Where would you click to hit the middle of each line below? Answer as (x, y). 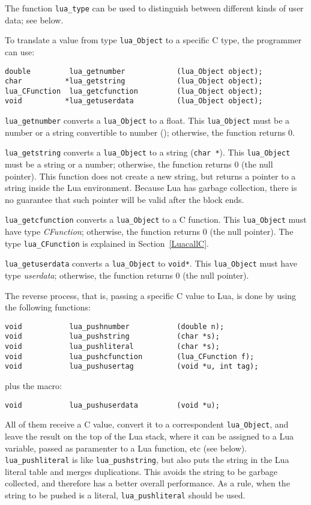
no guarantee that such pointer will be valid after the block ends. (125, 199)
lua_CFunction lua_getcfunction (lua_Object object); (134, 91)
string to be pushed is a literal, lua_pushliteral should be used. (125, 494)
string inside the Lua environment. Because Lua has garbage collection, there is (151, 188)
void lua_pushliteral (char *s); (112, 347)
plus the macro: (34, 386)
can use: (20, 51)
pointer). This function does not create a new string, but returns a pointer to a (150, 176)
